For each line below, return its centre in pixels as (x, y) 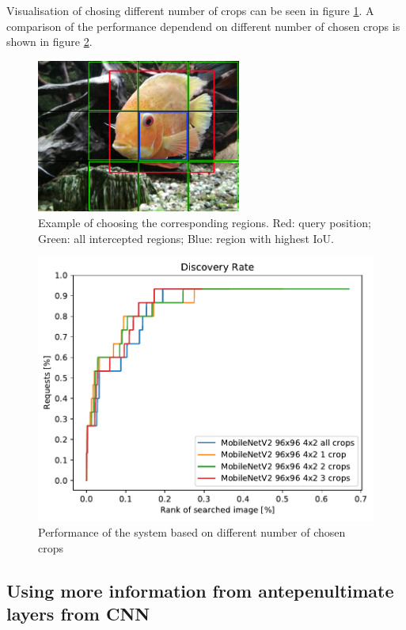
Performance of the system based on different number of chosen (192, 532)
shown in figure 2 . (49, 42)
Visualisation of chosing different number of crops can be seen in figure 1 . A (190, 10)
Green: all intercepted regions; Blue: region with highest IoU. (186, 238)
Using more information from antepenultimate (200, 590)
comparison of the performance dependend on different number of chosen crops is (203, 26)
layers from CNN (78, 614)
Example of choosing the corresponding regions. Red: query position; (205, 222)
